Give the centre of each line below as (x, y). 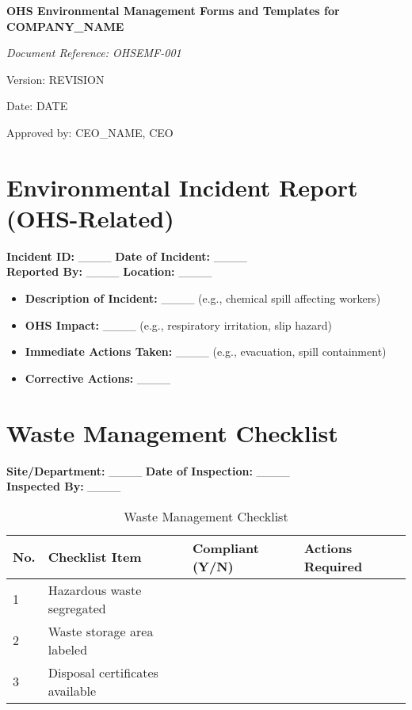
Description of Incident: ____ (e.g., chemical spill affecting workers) (203, 298)
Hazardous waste (95, 590)
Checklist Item (95, 557)
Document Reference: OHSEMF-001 (94, 53)
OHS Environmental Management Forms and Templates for (173, 10)
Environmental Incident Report (182, 187)
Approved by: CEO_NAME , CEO (90, 132)
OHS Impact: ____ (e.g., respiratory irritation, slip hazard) (179, 324)
